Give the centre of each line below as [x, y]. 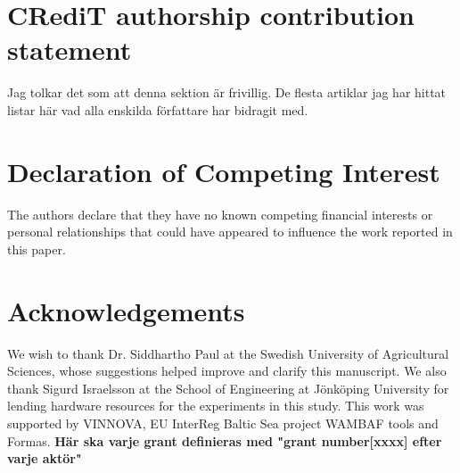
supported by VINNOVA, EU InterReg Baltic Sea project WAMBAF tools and [223, 423]
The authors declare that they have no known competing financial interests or [220, 214]
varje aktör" [45, 458]
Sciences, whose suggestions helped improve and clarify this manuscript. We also [227, 371]
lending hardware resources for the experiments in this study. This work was [216, 406]
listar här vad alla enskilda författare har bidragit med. [158, 109]
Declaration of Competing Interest [224, 171]
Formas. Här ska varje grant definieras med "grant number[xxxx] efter [225, 440]
